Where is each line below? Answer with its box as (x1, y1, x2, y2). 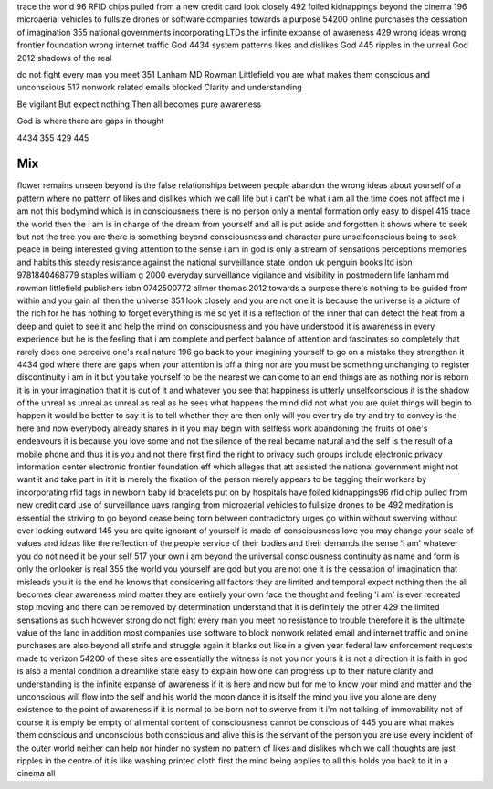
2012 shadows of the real (16, 52, 112, 63)
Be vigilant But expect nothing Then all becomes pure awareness (16, 99, 262, 110)
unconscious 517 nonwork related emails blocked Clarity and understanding (16, 82, 302, 93)
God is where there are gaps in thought (16, 115, 164, 127)
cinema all (16, 768, 56, 779)
